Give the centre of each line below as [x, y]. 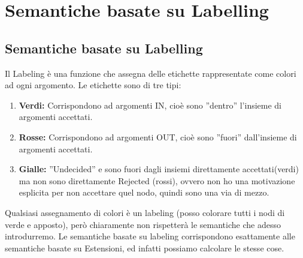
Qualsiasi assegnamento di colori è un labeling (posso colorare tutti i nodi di [145, 212]
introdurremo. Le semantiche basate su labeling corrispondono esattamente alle [150, 236]
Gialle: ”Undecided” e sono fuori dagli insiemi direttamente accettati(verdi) [159, 169]
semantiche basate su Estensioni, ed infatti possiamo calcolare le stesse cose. [145, 247]
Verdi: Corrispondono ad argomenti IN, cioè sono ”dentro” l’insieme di [150, 105]
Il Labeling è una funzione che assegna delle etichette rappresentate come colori [151, 73]
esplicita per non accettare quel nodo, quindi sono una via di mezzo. [144, 192]
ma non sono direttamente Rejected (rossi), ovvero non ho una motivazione [157, 180]
